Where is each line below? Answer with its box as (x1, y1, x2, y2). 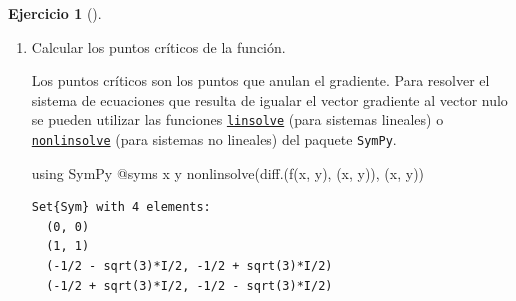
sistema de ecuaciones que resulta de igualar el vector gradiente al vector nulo (31, 89, 508, 110)
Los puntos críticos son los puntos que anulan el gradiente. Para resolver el (31, 70, 490, 91)
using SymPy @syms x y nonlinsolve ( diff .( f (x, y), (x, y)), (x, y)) (31, 162, 425, 183)
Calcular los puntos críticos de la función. (31, 36, 286, 57)
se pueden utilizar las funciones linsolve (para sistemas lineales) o (31, 109, 444, 130)
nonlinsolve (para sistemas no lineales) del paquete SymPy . (31, 129, 397, 150)
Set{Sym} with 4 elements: (31, 200, 211, 215)
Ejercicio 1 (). (8, 3, 102, 23)
